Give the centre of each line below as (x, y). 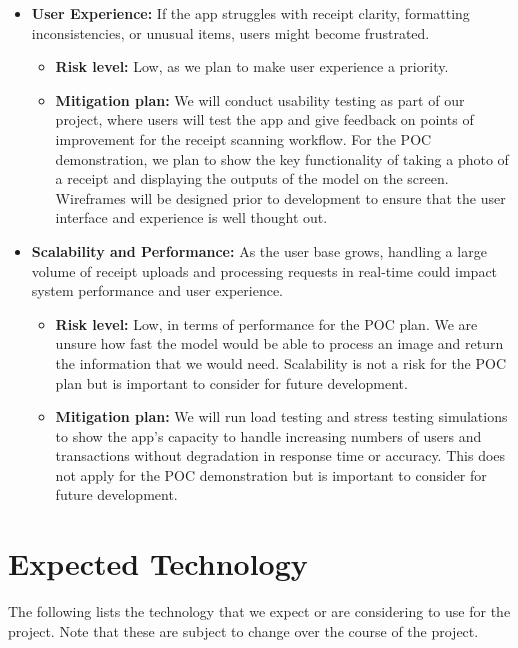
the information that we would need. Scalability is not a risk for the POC (281, 362)
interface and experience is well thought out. (191, 217)
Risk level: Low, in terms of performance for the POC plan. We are (266, 323)
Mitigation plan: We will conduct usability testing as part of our (260, 99)
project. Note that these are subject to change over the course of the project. (243, 630)
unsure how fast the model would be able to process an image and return (279, 343)
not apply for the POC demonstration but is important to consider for (271, 474)
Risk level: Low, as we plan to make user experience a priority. (252, 66)
